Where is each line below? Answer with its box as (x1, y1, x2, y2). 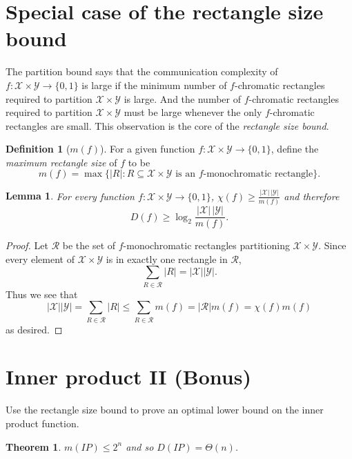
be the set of (62, 238, 116, 253)
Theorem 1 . (6, 439, 61, 453)
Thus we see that (6, 286, 78, 301)
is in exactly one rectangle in (106, 251, 228, 266)
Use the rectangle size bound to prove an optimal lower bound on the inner (6, 402, 324, 417)
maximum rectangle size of (6, 155, 117, 169)
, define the (271, 141, 319, 156)
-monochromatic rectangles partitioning (123, 238, 290, 253)
